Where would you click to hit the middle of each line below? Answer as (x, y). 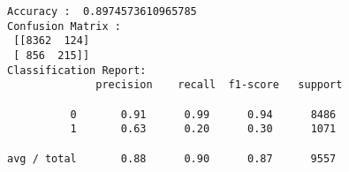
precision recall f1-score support (219, 85)
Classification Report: (77, 70)
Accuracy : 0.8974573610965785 (102, 11)
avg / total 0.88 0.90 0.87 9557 (172, 158)
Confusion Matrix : (64, 26)
